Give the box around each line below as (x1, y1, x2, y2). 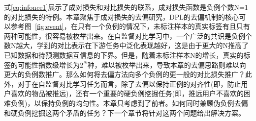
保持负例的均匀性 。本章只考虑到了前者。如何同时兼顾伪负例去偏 (41, 97, 248, 108)
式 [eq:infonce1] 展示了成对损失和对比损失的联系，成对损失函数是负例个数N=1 (4, 2, 248, 12)
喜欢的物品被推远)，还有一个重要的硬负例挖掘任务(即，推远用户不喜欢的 (10, 88, 244, 98)
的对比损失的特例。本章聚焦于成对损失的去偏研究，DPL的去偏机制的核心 (4, 11, 239, 22)
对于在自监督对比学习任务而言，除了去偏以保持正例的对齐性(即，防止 (17, 78, 241, 89)
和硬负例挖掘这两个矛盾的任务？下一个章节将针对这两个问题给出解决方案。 (4, 107, 245, 118)
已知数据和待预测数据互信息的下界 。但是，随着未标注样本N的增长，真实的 (4, 49, 244, 60)
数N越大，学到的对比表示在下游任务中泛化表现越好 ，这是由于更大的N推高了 (4, 40, 249, 50)
